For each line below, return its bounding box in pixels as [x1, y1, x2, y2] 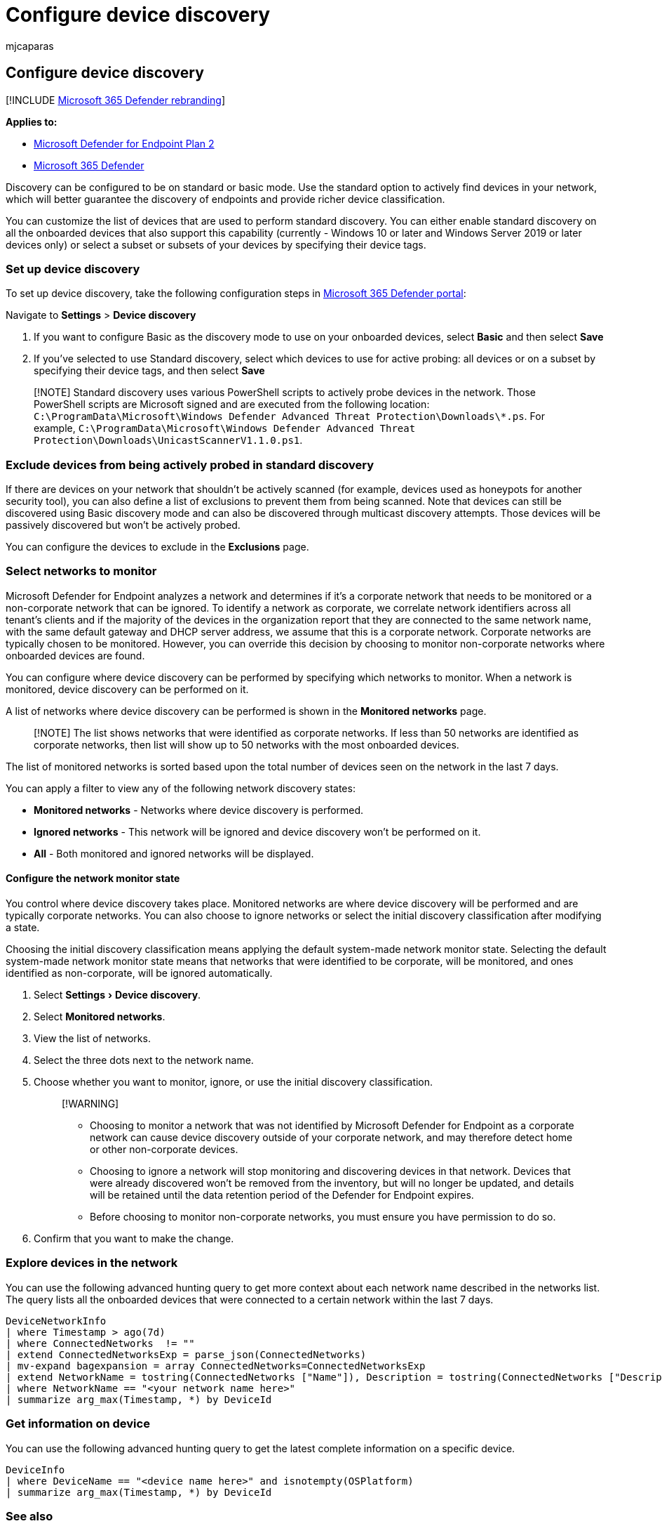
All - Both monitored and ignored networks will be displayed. [34, 847, 314, 860]
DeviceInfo [6, 1463, 65, 1475]
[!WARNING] [62, 1098, 119, 1110]
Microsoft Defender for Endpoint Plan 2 [34, 137, 215, 150]
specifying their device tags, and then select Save [34, 364, 265, 377]
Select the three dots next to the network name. [34, 1054, 254, 1067]
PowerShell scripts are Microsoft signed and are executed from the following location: [34, 398, 430, 411]
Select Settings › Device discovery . [34, 989, 201, 1001]
